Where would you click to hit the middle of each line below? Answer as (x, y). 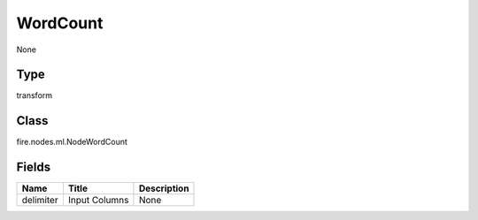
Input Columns (98, 201)
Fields (34, 167)
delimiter (40, 201)
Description (164, 188)
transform (35, 95)
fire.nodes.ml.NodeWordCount (72, 142)
